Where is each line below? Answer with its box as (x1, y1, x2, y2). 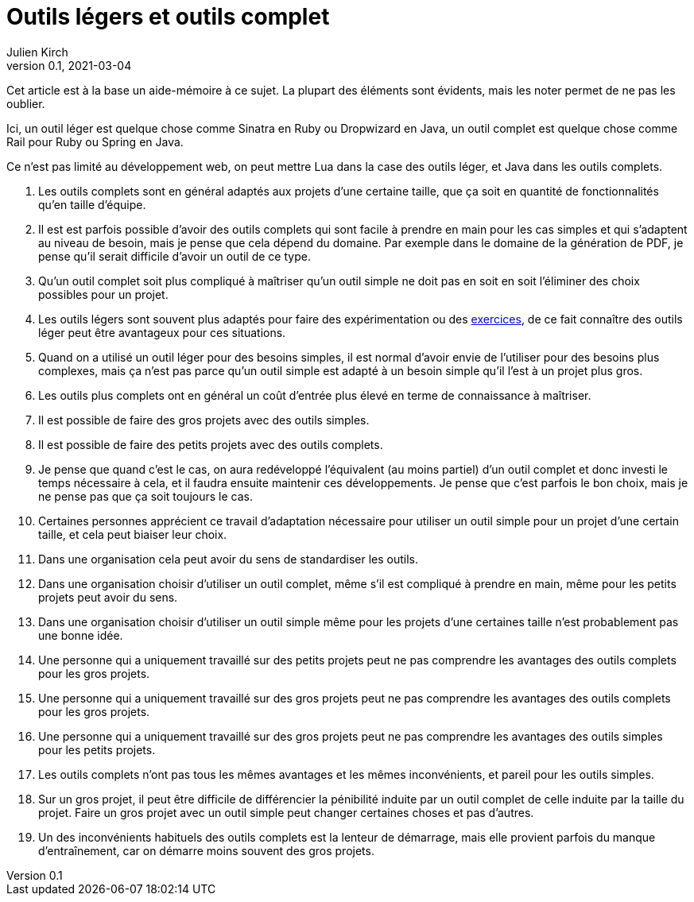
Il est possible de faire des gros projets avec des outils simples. (38, 412, 370, 427)
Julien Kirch (6, 45, 68, 59)
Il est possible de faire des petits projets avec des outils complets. (38, 437, 383, 451)
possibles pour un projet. (38, 287, 169, 301)
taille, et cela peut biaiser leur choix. (38, 527, 227, 541)
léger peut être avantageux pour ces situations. (38, 325, 286, 339)
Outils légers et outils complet (6, 3, 330, 30)
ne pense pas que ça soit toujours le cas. (38, 489, 254, 503)
